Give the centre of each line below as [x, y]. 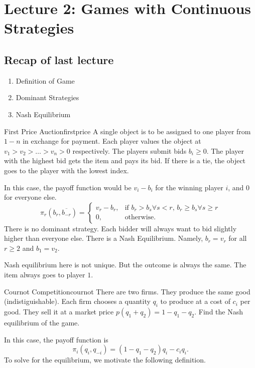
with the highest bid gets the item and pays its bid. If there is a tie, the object [125, 160]
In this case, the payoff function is [56, 339]
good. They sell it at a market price [59, 312]
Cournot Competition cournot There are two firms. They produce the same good [127, 291]
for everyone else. [30, 197]
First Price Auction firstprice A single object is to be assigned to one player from [127, 131]
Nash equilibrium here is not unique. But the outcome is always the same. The [125, 265]
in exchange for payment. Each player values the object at [112, 141]
